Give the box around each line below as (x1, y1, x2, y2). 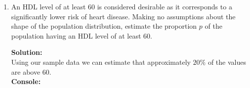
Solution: (11, 47, 42, 57)
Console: (11, 76, 41, 87)
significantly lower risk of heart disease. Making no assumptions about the (11, 11, 236, 21)
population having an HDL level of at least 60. (11, 30, 152, 41)
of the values (208, 56, 246, 67)
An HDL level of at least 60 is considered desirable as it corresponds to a (11, 1, 232, 11)
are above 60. (11, 66, 51, 77)
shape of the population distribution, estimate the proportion (11, 21, 197, 31)
